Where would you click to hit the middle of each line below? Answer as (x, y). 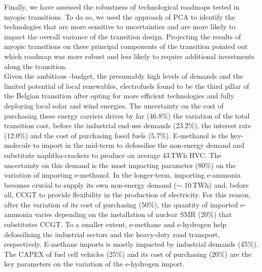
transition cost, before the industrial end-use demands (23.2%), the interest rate (128, 125)
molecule (17, 145)
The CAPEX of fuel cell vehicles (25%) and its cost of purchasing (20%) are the (128, 254)
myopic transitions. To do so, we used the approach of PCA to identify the (120, 16)
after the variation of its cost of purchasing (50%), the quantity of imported (121, 204)
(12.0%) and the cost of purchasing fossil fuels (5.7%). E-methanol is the (116, 135)
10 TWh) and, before (217, 184)
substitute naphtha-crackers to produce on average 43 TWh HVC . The (113, 155)
